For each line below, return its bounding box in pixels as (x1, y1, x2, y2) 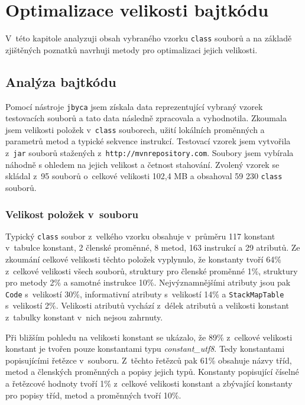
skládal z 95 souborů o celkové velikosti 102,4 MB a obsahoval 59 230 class (5, 170, 283, 182)
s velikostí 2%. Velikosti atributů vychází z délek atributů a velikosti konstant (5, 299, 289, 312)
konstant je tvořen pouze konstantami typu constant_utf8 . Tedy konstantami (5, 342, 285, 355)
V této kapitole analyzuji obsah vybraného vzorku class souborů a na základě (5, 32, 292, 44)
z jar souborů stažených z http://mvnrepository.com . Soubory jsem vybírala (5, 147, 294, 159)
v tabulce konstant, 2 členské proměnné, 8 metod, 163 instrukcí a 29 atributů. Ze (5, 241, 300, 254)
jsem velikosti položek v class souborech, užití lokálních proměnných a (5, 123, 265, 135)
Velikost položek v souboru (5, 206, 138, 221)
